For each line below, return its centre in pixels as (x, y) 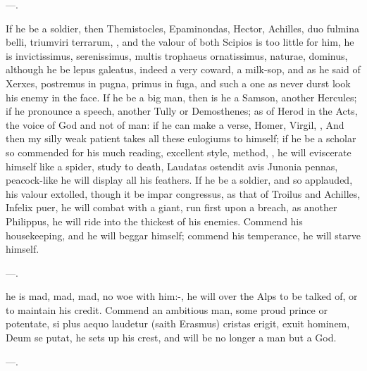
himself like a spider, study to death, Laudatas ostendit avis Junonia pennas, (172, 166)
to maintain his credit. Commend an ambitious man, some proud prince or (167, 309)
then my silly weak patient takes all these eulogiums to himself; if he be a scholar (181, 138)
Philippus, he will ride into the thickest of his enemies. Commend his (154, 221)
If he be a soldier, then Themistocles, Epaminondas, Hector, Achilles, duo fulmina (182, 28)
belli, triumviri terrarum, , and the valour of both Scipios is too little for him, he (180, 42)
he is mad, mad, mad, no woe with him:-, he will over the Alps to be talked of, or (182, 296)
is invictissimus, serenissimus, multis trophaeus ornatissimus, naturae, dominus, (177, 55)
